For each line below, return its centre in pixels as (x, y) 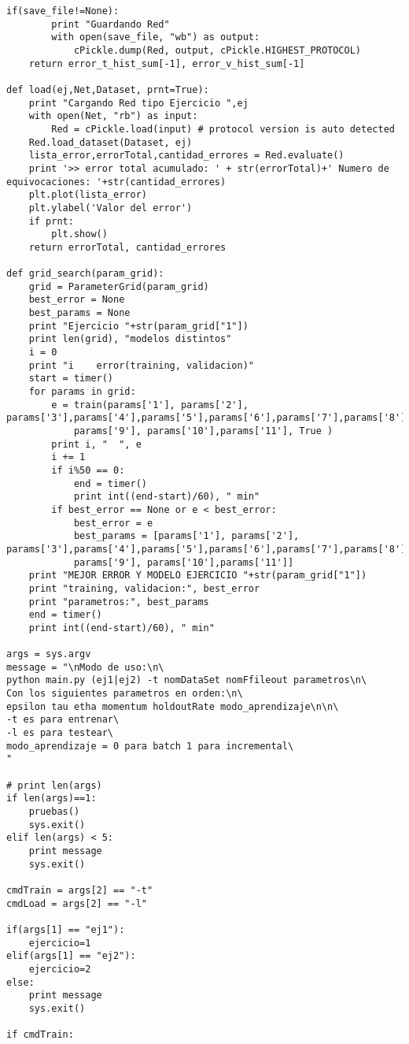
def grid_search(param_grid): (85, 274)
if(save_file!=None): (63, 11)
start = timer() (71, 379)
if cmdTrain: (40, 1035)
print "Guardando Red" (111, 24)
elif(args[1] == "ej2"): (71, 956)
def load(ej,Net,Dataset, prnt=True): (108, 89)
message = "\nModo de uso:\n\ (85, 667)
